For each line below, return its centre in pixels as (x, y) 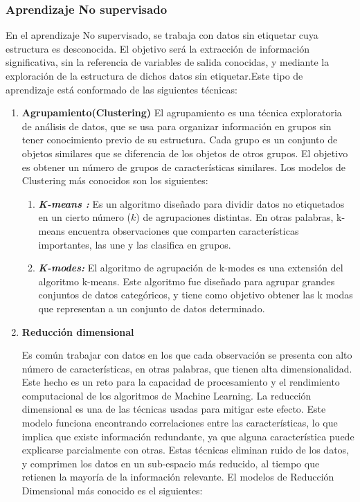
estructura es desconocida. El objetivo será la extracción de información (157, 48)
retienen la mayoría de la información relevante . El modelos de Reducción (178, 477)
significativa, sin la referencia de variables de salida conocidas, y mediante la (168, 62)
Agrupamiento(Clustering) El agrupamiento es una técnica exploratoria (182, 113)
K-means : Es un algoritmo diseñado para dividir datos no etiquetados (191, 203)
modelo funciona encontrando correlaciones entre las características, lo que (180, 423)
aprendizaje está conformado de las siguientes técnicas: (121, 89)
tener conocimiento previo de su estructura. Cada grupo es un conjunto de (180, 140)
